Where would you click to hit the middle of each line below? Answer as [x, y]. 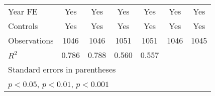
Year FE [23, 11]
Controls [23, 26]
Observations [31, 40]
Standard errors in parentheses [62, 69]
